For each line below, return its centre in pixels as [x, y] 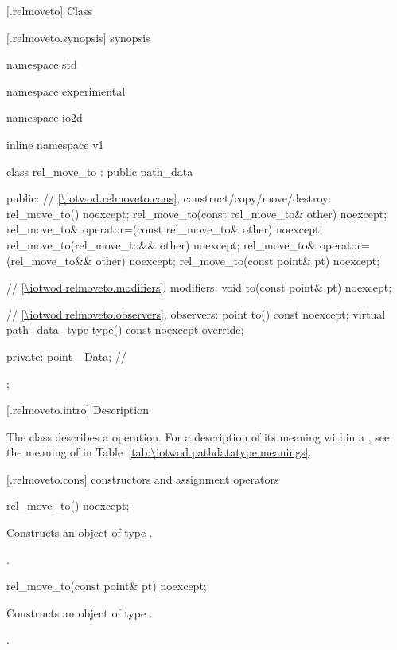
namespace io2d [45, 117]
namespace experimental [66, 90]
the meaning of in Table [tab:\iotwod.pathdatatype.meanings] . [159, 452]
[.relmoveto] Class [49, 10]
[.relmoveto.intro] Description [78, 410]
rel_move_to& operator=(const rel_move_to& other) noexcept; [165, 229]
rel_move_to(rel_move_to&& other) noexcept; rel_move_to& [162, 244]
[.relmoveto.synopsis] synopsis [78, 37]
